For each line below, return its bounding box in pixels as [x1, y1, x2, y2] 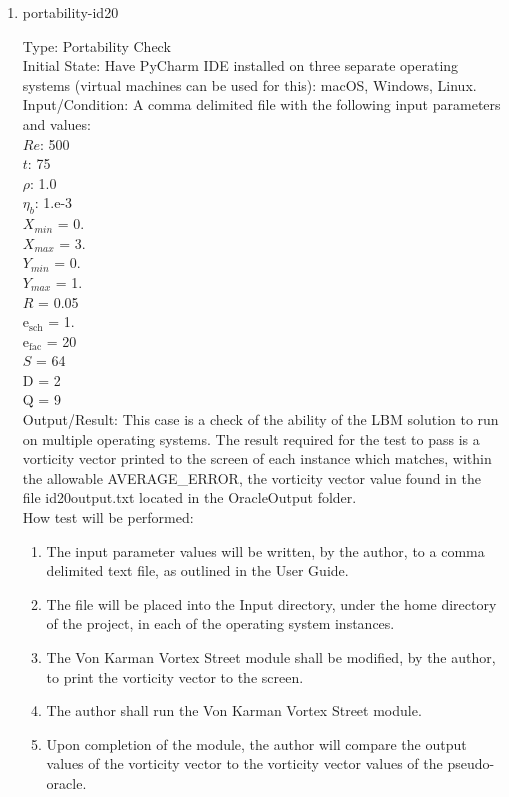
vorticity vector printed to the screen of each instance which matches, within [22, 448, 492, 469]
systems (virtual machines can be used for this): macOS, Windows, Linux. [22, 74, 477, 95]
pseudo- [447, 753, 495, 774]
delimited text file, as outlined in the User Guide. [46, 560, 349, 581]
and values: [22, 113, 91, 134]
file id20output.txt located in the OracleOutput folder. [22, 487, 357, 508]
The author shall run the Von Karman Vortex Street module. [46, 700, 422, 721]
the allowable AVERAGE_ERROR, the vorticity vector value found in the [22, 467, 481, 488]
